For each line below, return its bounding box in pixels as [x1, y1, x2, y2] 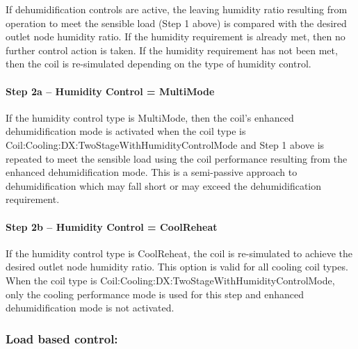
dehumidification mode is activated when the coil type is [6, 124, 246, 138]
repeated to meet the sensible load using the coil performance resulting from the [6, 151, 348, 165]
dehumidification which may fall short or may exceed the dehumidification [6, 178, 322, 193]
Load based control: [6, 330, 118, 347]
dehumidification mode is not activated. [6, 300, 174, 315]
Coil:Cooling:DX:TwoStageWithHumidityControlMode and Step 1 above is [6, 137, 325, 152]
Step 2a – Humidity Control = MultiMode [6, 83, 215, 98]
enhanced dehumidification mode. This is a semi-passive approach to [6, 165, 298, 179]
